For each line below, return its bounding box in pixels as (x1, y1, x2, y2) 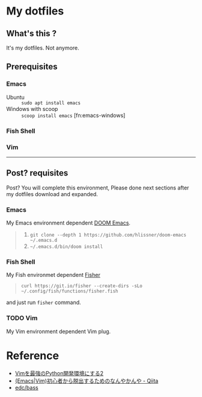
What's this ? (6, 28, 57, 39)
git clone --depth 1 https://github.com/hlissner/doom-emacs (29, 232, 186, 238)
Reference (6, 349, 59, 363)
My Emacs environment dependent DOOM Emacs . (6, 219, 131, 227)
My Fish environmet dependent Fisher (6, 272, 100, 279)
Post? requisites (6, 168, 69, 179)
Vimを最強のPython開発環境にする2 (14, 369, 104, 376)
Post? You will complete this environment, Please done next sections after (6, 184, 189, 191)
